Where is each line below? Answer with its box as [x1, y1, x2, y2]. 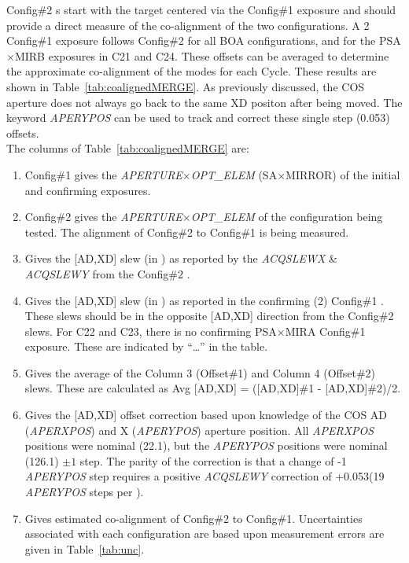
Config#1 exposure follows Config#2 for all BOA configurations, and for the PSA [6, 32, 401, 49]
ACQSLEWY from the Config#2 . [24, 265, 190, 281]
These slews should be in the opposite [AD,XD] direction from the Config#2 [24, 307, 394, 324]
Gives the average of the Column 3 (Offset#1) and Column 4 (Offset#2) [24, 364, 375, 381]
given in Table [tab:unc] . [24, 540, 145, 557]
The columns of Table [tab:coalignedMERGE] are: [6, 140, 249, 156]
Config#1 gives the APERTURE [24, 166, 182, 182]
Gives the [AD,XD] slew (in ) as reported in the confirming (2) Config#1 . [24, 292, 385, 308]
